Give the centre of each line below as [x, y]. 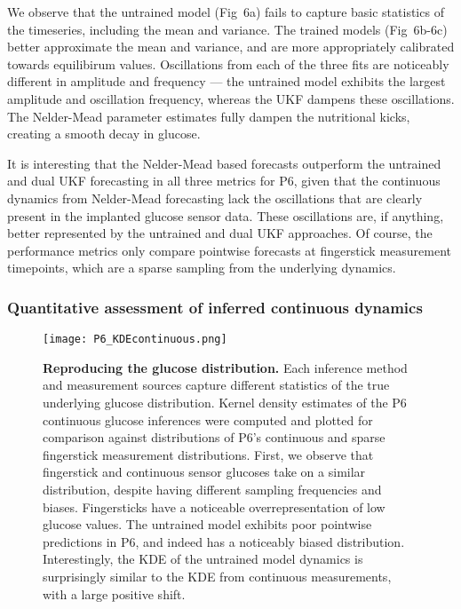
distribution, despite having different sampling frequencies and [212, 489]
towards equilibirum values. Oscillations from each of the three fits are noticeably [228, 63]
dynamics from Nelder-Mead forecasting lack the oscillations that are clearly [215, 198]
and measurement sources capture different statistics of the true [216, 385]
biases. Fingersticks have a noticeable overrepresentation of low [214, 506]
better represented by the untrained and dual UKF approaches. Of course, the [220, 233]
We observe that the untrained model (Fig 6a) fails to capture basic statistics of [226, 12]
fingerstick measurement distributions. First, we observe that [208, 454]
